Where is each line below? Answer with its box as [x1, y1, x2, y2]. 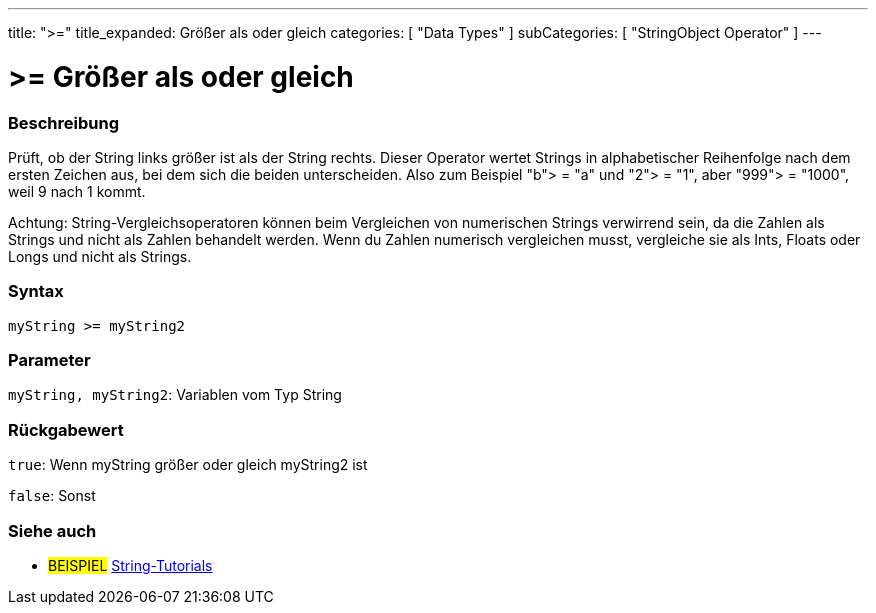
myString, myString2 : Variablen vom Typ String [8, 386, 342, 404]
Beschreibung [8, 112, 120, 133]
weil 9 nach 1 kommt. [8, 182, 146, 200]
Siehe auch [8, 520, 97, 541]
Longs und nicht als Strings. [8, 247, 192, 265]
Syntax [8, 281, 64, 302]
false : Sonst [8, 487, 96, 505]
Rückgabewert [8, 419, 124, 440]
